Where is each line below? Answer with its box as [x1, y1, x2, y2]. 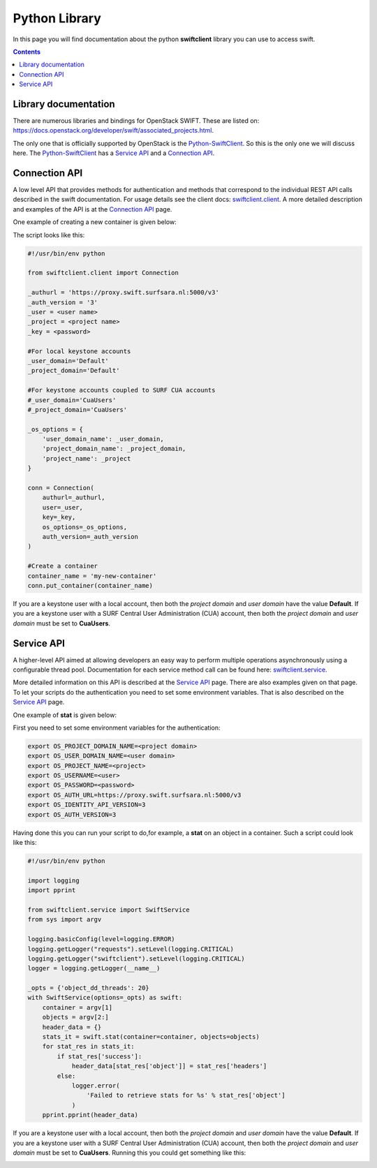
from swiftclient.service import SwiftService [27, 905, 190, 914]
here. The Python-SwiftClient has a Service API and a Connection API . [13, 149, 215, 157]
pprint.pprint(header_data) [42, 1111, 139, 1119]
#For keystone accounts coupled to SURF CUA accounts [27, 386, 216, 394]
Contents [13, 47, 41, 56]
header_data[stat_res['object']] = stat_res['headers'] [71, 1062, 267, 1070]
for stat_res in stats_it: [42, 1042, 135, 1051]
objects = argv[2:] [42, 1013, 110, 1021]
